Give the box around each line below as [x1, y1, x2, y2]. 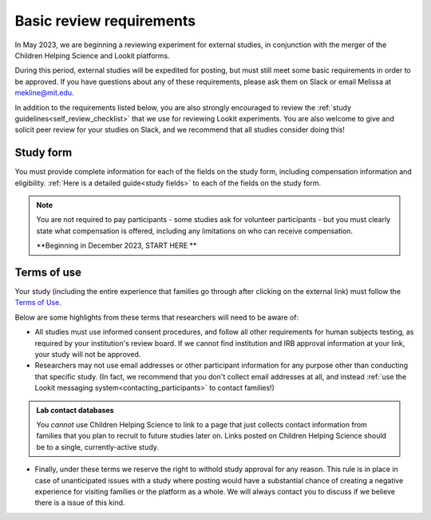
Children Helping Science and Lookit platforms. [14, 50, 171, 60]
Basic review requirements [14, 12, 196, 30]
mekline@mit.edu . [14, 88, 75, 97]
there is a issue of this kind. [34, 498, 125, 507]
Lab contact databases [36, 405, 115, 415]
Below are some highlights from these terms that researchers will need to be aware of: [14, 312, 299, 322]
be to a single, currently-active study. [36, 442, 160, 451]
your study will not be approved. [34, 350, 141, 359]
